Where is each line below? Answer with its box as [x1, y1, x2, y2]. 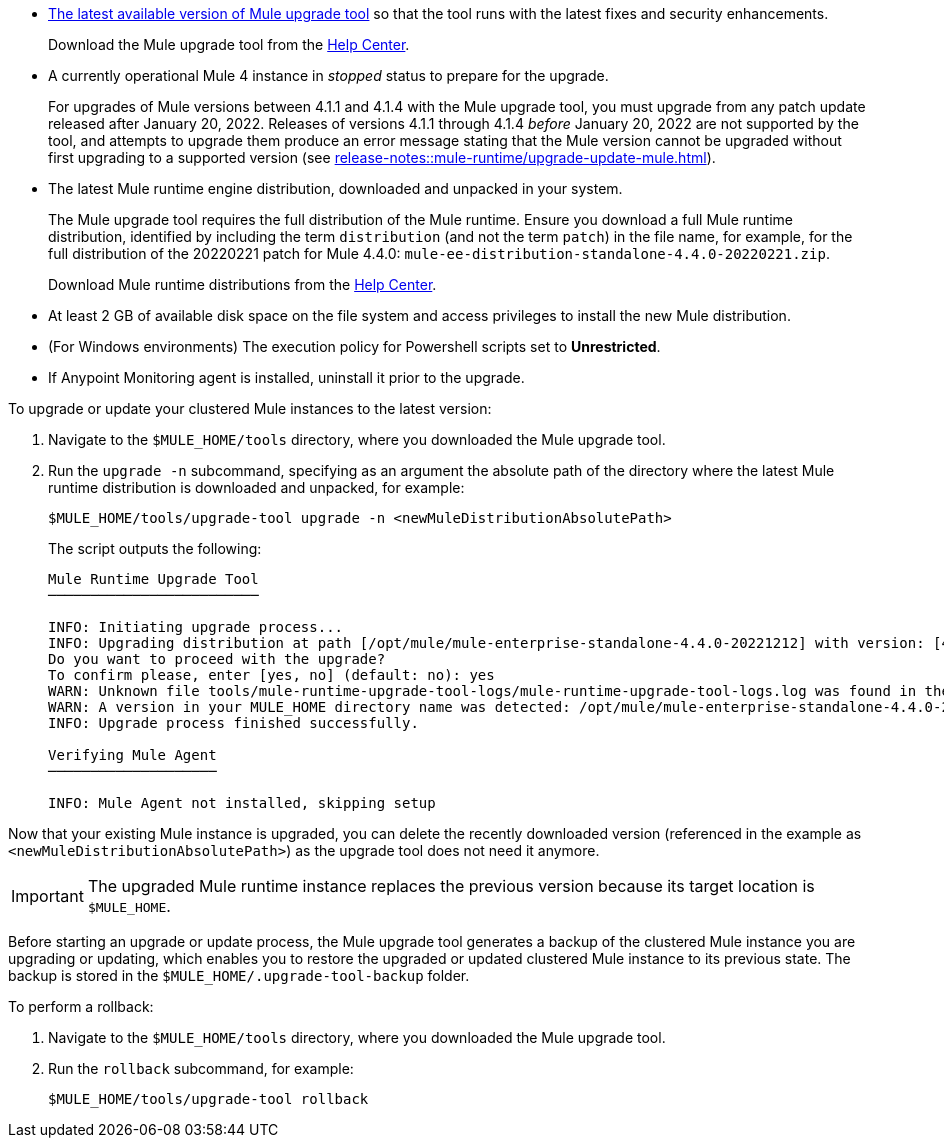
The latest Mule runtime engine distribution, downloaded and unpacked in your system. [48, 180, 623, 197]
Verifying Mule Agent [48, 747, 217, 763]
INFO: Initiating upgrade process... [48, 619, 344, 635]
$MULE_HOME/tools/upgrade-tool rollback [48, 1091, 369, 1107]
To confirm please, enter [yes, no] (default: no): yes [48, 667, 495, 683]
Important [11, 886, 84, 906]
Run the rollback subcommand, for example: [48, 1060, 354, 1077]
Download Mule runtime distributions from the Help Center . [48, 276, 437, 293]
